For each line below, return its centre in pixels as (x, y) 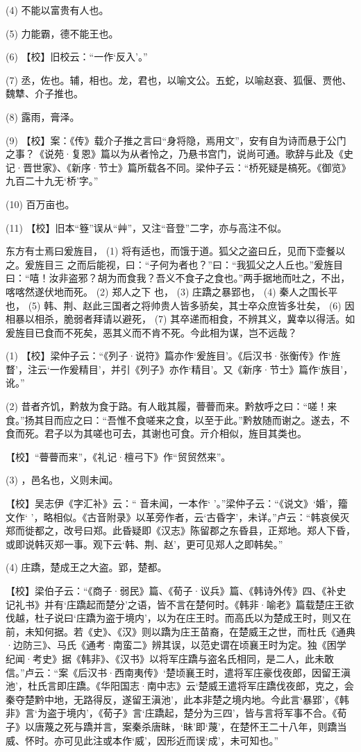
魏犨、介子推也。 (44, 93)
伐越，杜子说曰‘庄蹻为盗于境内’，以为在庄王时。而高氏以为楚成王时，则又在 (178, 618)
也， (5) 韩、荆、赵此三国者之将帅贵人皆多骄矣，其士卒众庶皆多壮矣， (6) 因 (180, 305)
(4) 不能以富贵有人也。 (57, 10)
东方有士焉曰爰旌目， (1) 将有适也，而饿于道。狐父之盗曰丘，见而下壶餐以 (176, 251)
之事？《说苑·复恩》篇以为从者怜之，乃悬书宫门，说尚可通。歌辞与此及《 (175, 154)
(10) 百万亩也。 (40, 204)
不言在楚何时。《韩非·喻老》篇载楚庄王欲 (260, 604)
